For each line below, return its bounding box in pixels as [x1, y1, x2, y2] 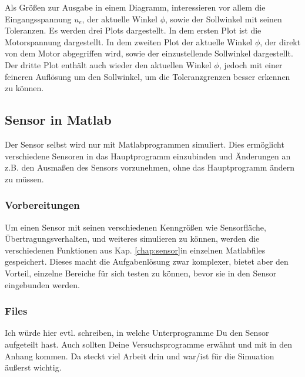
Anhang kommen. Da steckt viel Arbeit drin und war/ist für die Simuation [5, 349, 274, 362]
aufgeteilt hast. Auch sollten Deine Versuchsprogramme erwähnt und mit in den [5, 338, 293, 350]
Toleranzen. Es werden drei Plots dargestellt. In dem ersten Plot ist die [5, 24, 262, 36]
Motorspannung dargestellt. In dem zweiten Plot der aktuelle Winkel [5, 35, 253, 48]
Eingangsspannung [5, 12, 72, 25]
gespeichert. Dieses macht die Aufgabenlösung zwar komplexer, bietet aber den [5, 255, 289, 268]
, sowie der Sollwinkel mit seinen [165, 12, 282, 25]
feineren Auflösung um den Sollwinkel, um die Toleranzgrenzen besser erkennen [5, 70, 290, 82]
